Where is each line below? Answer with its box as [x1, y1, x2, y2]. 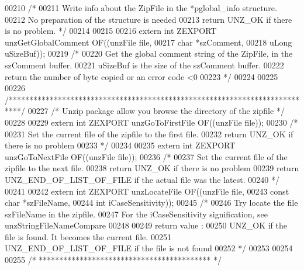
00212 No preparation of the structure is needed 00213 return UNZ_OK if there [5, 13, 292, 25]
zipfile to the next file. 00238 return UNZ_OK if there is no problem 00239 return [5, 162, 299, 174]
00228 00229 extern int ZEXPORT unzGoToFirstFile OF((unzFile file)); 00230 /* [5, 116, 298, 128]
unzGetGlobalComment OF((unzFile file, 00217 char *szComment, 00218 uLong [5, 36, 292, 48]
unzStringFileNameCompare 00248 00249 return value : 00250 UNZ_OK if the [5, 219, 288, 231]
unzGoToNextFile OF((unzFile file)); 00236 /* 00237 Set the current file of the [5, 150, 288, 162]
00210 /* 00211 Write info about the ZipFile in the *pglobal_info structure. [5, 2, 277, 13]
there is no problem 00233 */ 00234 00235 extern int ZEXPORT [5, 139, 236, 151]
